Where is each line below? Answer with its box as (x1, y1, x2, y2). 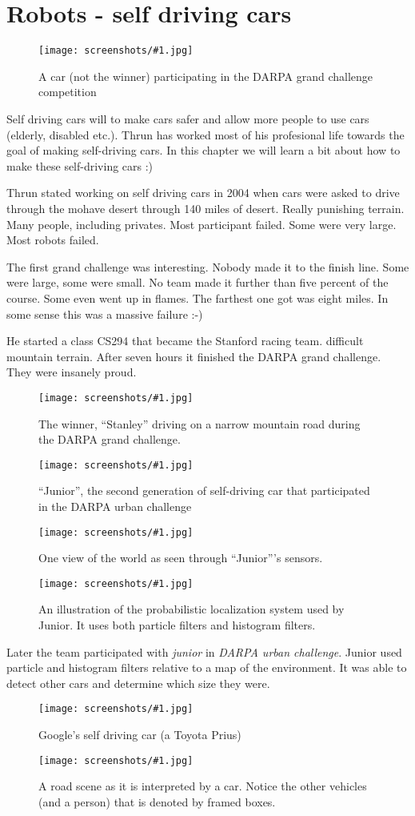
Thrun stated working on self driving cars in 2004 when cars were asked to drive (6, 184, 400, 201)
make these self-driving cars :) (6, 157, 154, 174)
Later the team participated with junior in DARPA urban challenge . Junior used (6, 643, 402, 660)
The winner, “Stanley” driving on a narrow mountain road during (38, 415, 361, 432)
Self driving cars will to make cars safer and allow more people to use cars (6, 110, 369, 127)
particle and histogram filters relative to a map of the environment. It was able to (6, 659, 407, 676)
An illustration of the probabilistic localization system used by (38, 601, 345, 617)
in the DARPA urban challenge (38, 497, 192, 514)
